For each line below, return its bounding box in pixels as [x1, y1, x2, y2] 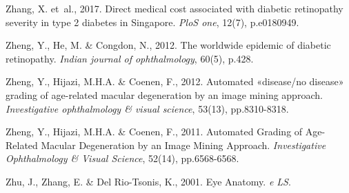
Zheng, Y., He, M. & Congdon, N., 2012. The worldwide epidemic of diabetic [6, 38, 331, 52]
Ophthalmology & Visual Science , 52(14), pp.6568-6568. [6, 151, 239, 166]
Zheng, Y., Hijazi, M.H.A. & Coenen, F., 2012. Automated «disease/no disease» [6, 74, 344, 89]
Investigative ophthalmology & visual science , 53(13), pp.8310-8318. [6, 101, 289, 115]
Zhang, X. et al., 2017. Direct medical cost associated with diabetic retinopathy [6, 1, 343, 15]
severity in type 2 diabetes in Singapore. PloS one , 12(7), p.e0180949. [6, 14, 299, 29]
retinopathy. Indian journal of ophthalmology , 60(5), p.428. [6, 51, 254, 65]
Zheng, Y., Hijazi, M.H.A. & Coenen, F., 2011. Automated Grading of [6, 124, 303, 139]
